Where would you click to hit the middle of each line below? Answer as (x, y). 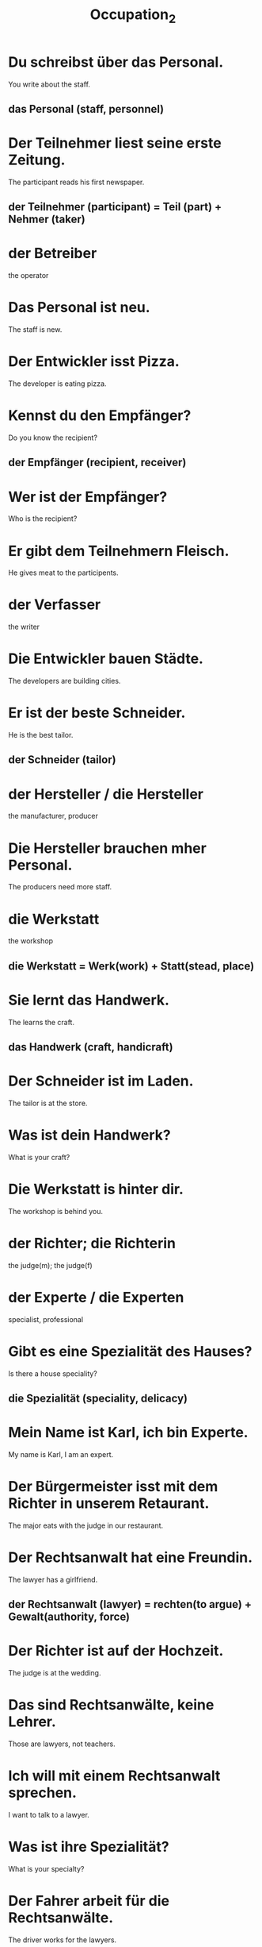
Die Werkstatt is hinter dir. (96, 1189)
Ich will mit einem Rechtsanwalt (114, 1776)
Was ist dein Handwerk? (90, 1135)
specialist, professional (46, 1319)
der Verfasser (55, 605)
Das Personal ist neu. (79, 308)
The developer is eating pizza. (57, 384)
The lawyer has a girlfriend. (53, 1579)
